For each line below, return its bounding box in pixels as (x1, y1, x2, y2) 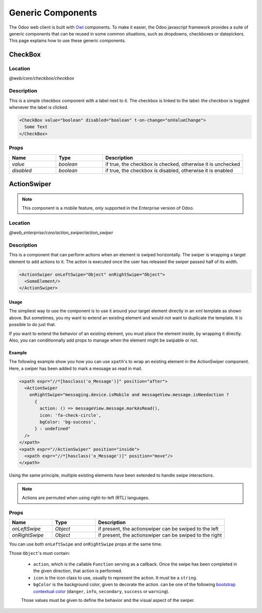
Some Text (24, 124, 48, 130)
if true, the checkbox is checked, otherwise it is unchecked (105, 161, 240, 167)
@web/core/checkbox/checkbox (9, 75, 75, 81)
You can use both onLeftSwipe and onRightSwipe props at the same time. (9, 541, 163, 547)
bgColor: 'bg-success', (39, 419, 97, 425)
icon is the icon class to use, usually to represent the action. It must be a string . (33, 575, 197, 580)
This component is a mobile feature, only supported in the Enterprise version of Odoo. (22, 205, 194, 211)
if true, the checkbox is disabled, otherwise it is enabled (105, 167, 233, 174)
